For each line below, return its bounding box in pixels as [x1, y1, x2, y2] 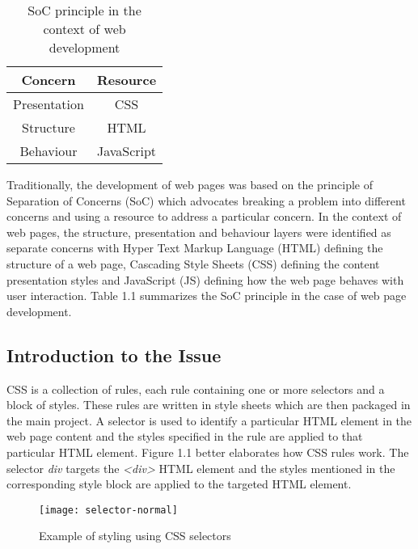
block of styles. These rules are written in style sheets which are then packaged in [6, 396, 411, 413]
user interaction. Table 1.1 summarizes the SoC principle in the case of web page [6, 287, 407, 304]
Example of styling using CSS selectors [39, 527, 231, 544]
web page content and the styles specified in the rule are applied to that [6, 428, 363, 445]
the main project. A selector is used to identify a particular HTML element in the [6, 412, 412, 429]
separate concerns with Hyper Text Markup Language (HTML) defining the [6, 239, 383, 256]
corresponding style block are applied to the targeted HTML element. [6, 475, 352, 492]
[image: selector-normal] [39, 504, 178, 516]
